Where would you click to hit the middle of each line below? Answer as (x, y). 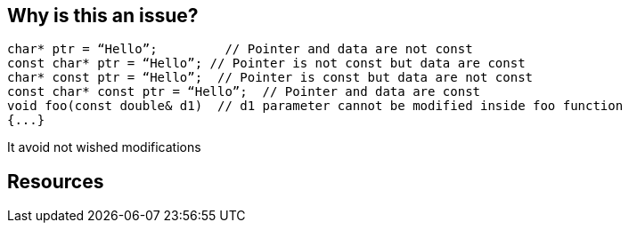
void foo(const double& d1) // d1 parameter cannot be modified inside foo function (315, 106)
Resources (56, 181)
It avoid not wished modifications (104, 147)
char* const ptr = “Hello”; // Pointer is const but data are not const (270, 78)
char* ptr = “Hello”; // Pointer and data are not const (240, 49)
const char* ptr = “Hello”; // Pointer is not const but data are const (266, 63)
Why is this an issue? (103, 16)
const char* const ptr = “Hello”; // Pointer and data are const (244, 92)
